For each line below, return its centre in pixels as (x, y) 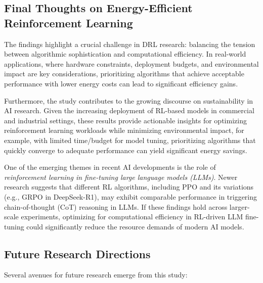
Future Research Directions (77, 253)
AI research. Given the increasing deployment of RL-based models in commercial (129, 110)
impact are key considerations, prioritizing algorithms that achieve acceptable (124, 74)
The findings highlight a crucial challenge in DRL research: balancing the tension (130, 44)
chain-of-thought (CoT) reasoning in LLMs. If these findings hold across (116, 206)
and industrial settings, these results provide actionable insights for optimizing (125, 120)
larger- (239, 206)
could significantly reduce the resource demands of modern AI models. (135, 226)
